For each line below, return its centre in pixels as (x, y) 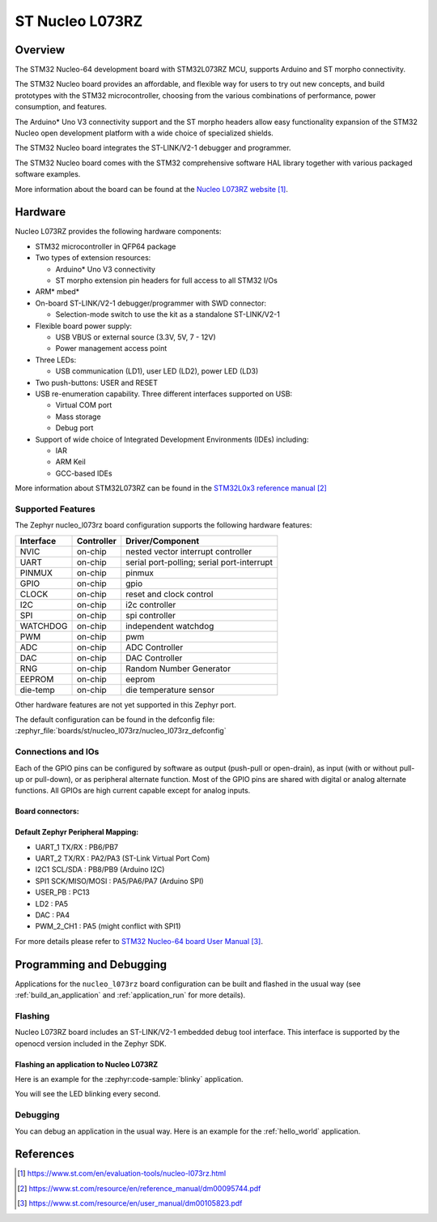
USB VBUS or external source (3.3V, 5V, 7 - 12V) (136, 337)
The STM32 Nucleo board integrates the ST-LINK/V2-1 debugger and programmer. (153, 148)
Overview (40, 50)
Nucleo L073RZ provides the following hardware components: (118, 232)
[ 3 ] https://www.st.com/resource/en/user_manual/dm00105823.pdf (130, 1203)
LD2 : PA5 (52, 904)
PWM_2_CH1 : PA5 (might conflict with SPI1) (108, 926)
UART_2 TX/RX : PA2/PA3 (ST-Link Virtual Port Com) (123, 858)
